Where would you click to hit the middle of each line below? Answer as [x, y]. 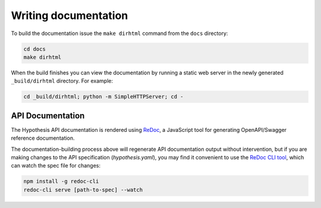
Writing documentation [70, 15]
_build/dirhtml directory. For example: [62, 81]
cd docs [34, 49]
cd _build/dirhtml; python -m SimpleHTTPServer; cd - [103, 97]
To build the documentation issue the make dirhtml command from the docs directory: [119, 33]
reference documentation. [43, 138]
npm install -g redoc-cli [61, 182]
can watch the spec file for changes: [56, 166]
